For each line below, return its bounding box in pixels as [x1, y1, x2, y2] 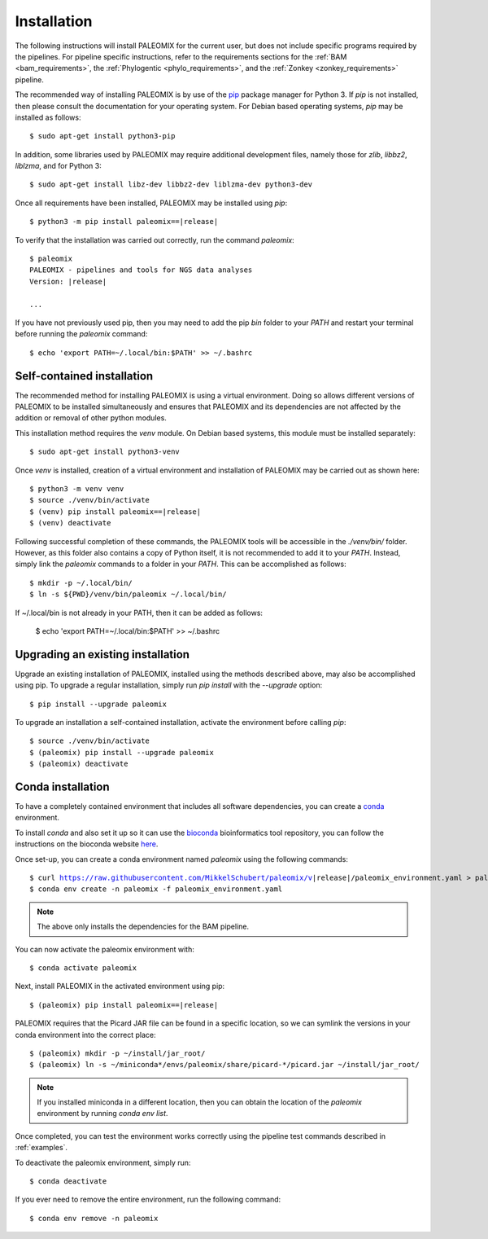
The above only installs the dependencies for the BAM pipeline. [37, 921, 250, 932]
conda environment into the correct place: [15, 1030, 156, 1039]
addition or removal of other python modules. [15, 413, 167, 423]
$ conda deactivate [29, 1177, 107, 1186]
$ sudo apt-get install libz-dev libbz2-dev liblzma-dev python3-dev [29, 180, 313, 189]
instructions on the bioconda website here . [15, 839, 159, 849]
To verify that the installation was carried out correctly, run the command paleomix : [15, 235, 294, 244]
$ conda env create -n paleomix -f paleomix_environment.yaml [29, 885, 283, 894]
